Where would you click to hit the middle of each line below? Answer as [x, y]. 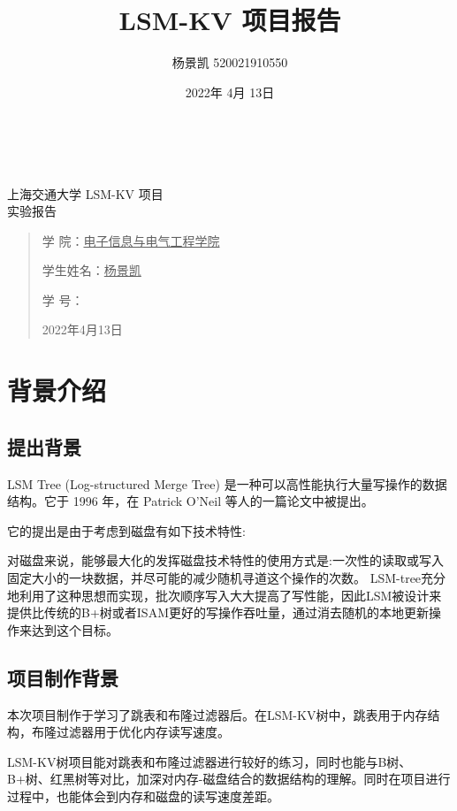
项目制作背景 [63, 677]
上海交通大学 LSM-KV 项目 [85, 193]
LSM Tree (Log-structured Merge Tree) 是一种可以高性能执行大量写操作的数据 [227, 483]
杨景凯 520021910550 [230, 62]
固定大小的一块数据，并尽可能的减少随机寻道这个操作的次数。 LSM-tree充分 [227, 578]
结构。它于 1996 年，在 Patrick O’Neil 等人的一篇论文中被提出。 [190, 501]
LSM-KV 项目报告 [230, 20]
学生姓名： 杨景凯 [91, 270]
